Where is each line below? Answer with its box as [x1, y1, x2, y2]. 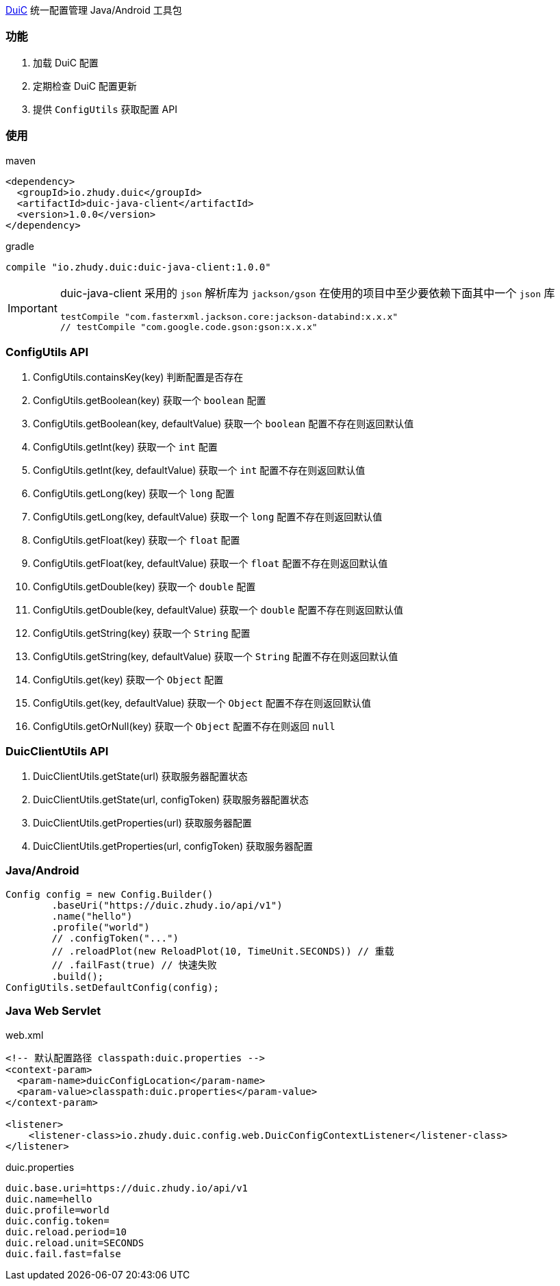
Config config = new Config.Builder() [5, 888, 214, 900]
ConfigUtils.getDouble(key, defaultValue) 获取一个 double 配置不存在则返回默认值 [33, 604, 403, 616]
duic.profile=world [5, 1204, 110, 1215]
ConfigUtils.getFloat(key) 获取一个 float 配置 [33, 534, 240, 546]
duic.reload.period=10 [5, 1226, 127, 1237]
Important [8, 301, 58, 315]
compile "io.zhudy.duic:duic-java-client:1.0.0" [5, 261, 271, 273]
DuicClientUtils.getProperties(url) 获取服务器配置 [33, 817, 252, 829]
